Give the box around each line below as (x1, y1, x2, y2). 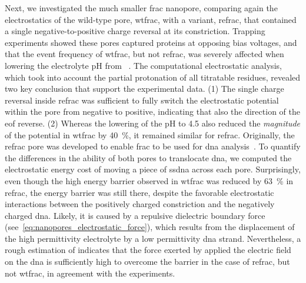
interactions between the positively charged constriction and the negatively (5, 198, 275, 210)
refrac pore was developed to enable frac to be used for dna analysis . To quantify (5, 140, 301, 152)
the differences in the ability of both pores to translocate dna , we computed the (5, 151, 292, 164)
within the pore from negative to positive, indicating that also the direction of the (5, 105, 300, 118)
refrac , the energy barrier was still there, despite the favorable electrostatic (5, 186, 274, 198)
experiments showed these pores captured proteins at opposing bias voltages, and (5, 36, 297, 48)
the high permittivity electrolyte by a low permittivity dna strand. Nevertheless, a (5, 232, 301, 244)
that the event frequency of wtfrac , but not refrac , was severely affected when (5, 48, 284, 60)
